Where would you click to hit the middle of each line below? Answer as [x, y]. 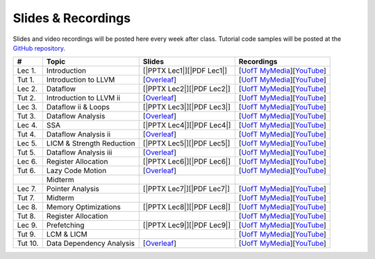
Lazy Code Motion [76, 171]
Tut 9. [26, 234]
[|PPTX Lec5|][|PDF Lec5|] [186, 143]
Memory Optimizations [83, 207]
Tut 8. [26, 216]
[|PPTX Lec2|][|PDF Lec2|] [186, 89]
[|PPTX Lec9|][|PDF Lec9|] [186, 225]
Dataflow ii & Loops [78, 107]
